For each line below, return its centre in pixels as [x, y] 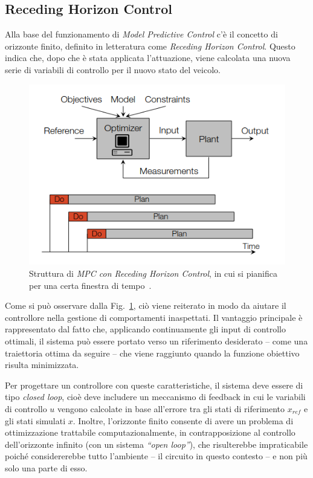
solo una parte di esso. [46, 467]
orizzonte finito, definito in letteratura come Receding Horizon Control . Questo [150, 46]
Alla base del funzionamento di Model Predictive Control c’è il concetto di [141, 34]
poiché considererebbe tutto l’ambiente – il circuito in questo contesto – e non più [156, 456]
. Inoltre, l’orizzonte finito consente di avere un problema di [183, 420]
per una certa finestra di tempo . [90, 285]
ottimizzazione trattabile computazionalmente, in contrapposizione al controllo [150, 432]
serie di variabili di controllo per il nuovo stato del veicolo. [113, 69]
